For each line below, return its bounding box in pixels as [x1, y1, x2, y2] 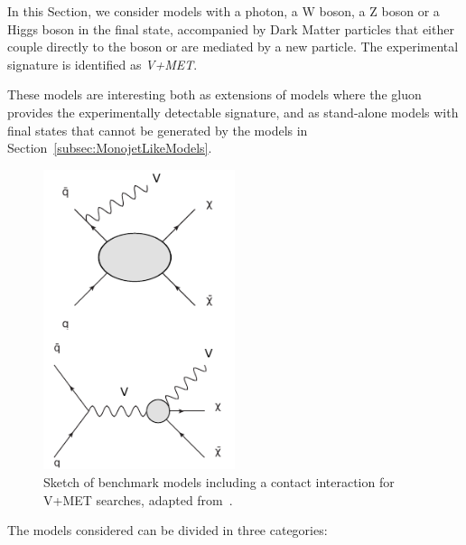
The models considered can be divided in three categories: [7, 521, 328, 540]
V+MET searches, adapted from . [43, 490, 233, 509]
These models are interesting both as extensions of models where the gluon [7, 85, 422, 104]
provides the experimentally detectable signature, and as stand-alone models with [7, 102, 459, 121]
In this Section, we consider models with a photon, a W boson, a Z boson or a [7, 2, 440, 20]
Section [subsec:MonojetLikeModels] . [7, 138, 212, 157]
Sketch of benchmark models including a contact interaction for [43, 473, 395, 492]
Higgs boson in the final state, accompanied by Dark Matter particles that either [7, 19, 454, 38]
